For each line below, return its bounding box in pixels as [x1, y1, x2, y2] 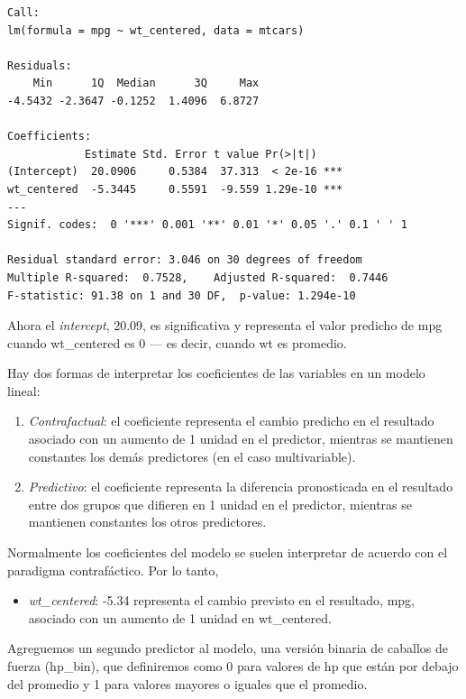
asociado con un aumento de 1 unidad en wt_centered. [28, 608, 332, 627]
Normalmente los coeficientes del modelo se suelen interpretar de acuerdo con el [7, 543, 448, 562]
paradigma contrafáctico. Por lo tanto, [7, 560, 219, 579]
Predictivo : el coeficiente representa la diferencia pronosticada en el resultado [28, 477, 453, 496]
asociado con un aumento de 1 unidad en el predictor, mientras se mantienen [28, 429, 453, 448]
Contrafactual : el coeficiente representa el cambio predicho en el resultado [28, 411, 434, 430]
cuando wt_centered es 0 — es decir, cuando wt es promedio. [7, 333, 347, 352]
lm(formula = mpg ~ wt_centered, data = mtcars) [7, 23, 305, 37]
